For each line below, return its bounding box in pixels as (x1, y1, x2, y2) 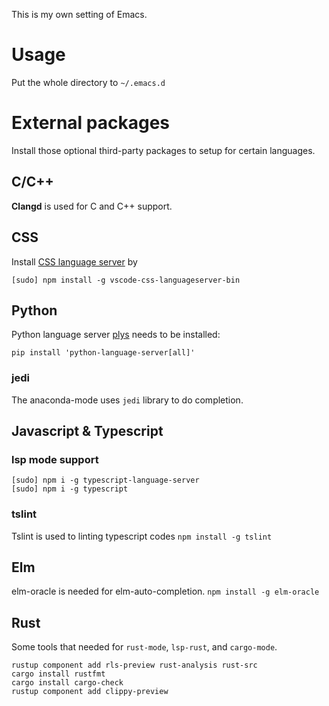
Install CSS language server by (11, 255, 138, 268)
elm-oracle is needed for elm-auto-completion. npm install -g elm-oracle (11, 585, 320, 598)
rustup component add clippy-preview (11, 687, 169, 697)
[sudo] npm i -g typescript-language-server (11, 475, 200, 486)
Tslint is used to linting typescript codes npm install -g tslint (11, 530, 273, 542)
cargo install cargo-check (11, 678, 124, 688)
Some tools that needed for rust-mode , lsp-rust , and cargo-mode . (11, 641, 278, 653)
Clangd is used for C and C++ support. (11, 200, 173, 212)
